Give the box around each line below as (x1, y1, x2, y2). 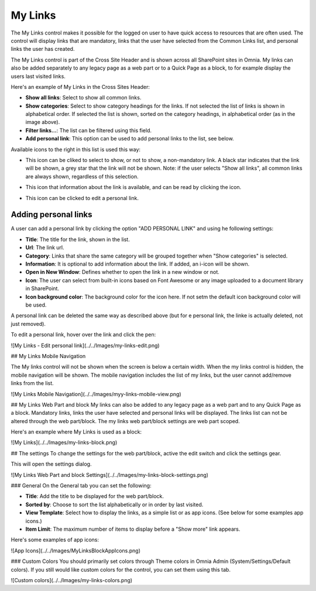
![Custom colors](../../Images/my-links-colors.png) (11, 576, 133, 583)
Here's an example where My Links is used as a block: (11, 428, 142, 435)
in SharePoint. (25, 285, 60, 292)
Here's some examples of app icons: (11, 536, 99, 544)
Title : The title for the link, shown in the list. (25, 236, 130, 243)
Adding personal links (11, 209, 92, 219)
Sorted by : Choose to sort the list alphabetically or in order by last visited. (25, 501, 204, 508)
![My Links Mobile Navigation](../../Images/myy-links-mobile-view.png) (11, 390, 181, 397)
